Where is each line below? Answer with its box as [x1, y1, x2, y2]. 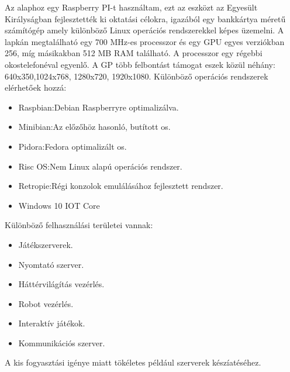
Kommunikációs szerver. [18, 336, 105, 349]
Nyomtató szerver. [18, 258, 84, 270]
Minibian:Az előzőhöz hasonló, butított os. [18, 120, 171, 133]
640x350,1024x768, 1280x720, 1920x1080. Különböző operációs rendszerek [5, 70, 268, 82]
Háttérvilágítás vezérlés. [18, 278, 105, 290]
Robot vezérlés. [18, 297, 74, 309]
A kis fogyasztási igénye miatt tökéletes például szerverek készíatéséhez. [5, 356, 261, 368]
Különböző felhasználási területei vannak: [5, 219, 153, 231]
